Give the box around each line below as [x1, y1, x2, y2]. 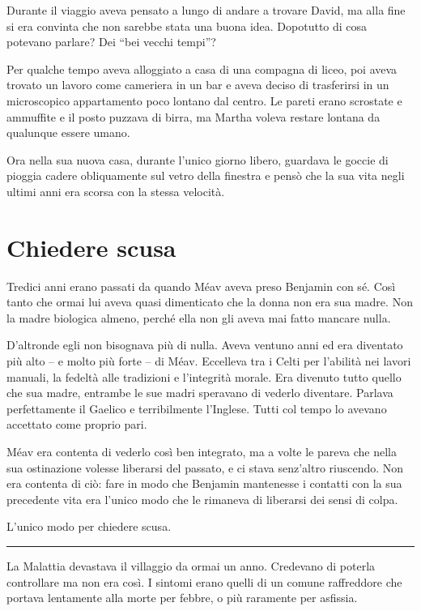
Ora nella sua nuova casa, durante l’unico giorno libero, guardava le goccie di [6, 151, 389, 168]
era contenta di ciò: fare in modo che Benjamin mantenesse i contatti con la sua [6, 475, 402, 492]
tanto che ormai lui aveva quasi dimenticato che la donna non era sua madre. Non [6, 293, 413, 310]
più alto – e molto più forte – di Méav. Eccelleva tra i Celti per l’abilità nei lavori [6, 352, 411, 370]
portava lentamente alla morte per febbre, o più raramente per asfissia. [6, 589, 358, 606]
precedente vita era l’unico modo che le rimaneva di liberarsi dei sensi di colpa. [6, 490, 398, 507]
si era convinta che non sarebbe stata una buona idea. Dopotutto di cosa [6, 17, 368, 34]
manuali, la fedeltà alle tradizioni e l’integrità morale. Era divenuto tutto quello [6, 368, 402, 385]
